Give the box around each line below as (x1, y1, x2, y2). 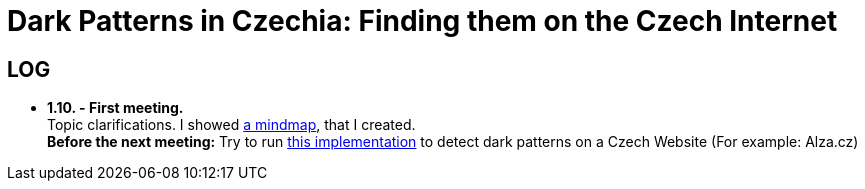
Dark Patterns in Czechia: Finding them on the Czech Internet (7, 4, 838, 38)
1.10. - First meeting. (47, 99, 184, 117)
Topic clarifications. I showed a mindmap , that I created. (47, 116, 416, 134)
